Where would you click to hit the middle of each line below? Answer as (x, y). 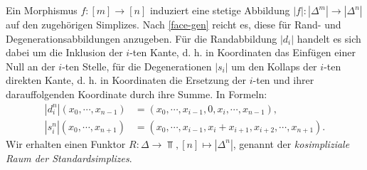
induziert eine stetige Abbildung (220, 10)
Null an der (31, 66)
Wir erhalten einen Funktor (66, 143)
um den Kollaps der (274, 66)
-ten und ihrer (283, 80)
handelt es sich (329, 38)
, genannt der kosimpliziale (291, 143)
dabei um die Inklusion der (64, 52)
